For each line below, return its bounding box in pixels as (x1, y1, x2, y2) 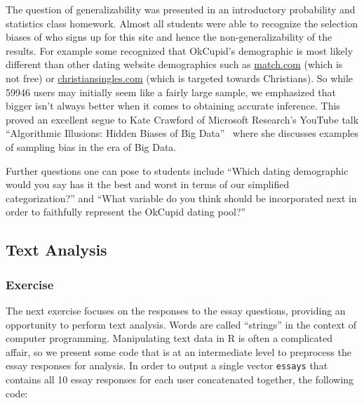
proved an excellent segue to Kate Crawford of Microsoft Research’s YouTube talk (6, 112, 359, 126)
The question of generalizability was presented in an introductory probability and (6, 2, 356, 16)
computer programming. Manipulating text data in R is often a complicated (6, 331, 332, 345)
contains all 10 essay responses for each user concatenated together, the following (6, 371, 354, 386)
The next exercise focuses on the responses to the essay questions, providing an (6, 303, 346, 317)
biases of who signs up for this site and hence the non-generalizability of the (6, 29, 332, 44)
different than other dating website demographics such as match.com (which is (6, 57, 343, 72)
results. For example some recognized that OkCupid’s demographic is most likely (6, 43, 353, 58)
